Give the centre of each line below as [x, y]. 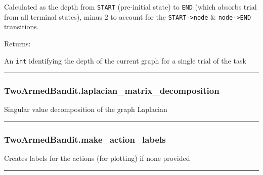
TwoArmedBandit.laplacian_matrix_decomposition [112, 91]
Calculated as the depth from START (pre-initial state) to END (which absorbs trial [130, 7]
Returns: [17, 43]
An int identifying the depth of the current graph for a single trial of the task [125, 60]
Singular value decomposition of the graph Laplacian [86, 109]
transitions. [21, 26]
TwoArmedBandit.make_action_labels [85, 139]
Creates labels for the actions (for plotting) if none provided [97, 158]
